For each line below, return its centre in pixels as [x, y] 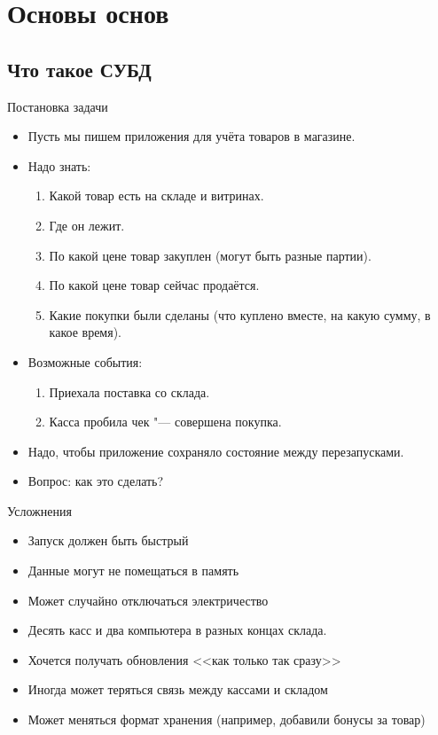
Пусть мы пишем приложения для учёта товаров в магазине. [192, 136]
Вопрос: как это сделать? [96, 481]
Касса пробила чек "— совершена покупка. [165, 422]
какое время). [85, 332]
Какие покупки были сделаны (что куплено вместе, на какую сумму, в [240, 314]
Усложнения [39, 510]
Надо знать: [59, 165]
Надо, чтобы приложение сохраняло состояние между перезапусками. [216, 451]
